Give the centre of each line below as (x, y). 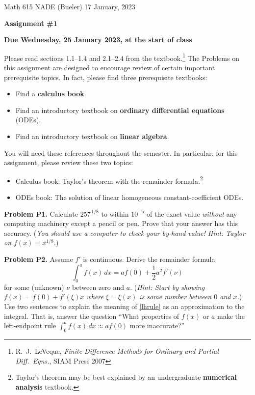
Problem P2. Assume (38, 259)
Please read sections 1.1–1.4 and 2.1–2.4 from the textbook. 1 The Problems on (122, 57)
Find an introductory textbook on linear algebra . (92, 136)
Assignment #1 (31, 23)
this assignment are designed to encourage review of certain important (110, 68)
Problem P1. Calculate (41, 213)
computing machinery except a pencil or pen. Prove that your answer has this (121, 223)
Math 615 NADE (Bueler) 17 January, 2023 (70, 6)
